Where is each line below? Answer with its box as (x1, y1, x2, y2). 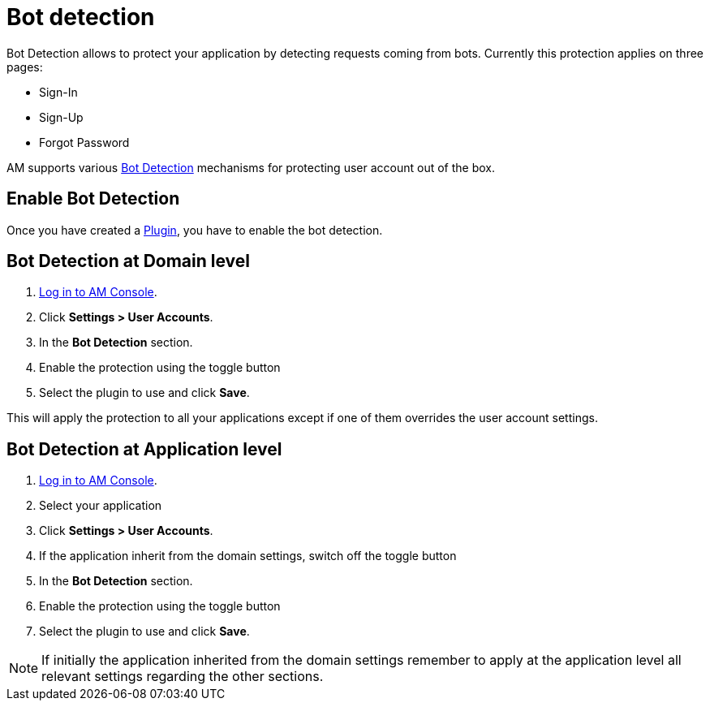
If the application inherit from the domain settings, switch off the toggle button (39, 549, 457, 563)
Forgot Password (39, 135, 130, 149)
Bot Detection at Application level (6, 438, 282, 459)
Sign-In (39, 84, 78, 99)
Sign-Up (39, 110, 84, 124)
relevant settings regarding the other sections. (41, 668, 324, 685)
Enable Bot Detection (6, 188, 180, 209)
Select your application (39, 498, 162, 513)
